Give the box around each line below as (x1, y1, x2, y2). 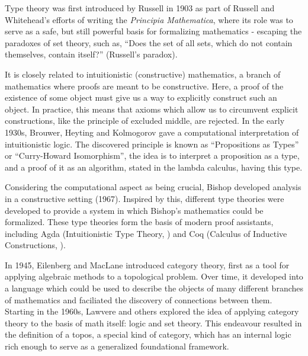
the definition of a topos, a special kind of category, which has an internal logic (5, 328, 291, 341)
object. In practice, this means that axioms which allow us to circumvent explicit (5, 102, 299, 115)
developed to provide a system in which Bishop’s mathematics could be (5, 204, 264, 216)
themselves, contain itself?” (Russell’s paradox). (5, 48, 178, 60)
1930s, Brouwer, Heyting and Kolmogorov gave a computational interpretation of (5, 126, 299, 138)
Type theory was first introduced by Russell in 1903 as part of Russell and (5, 2, 275, 14)
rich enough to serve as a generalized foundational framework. (5, 340, 229, 352)
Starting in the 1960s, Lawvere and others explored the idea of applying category (5, 305, 299, 317)
